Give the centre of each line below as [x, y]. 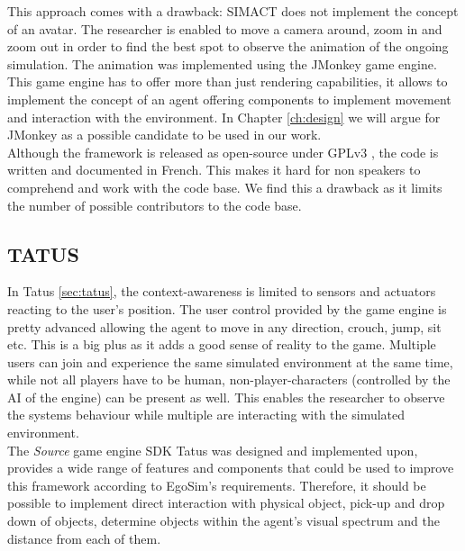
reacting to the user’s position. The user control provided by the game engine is [227, 308]
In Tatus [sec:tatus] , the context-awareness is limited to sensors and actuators [222, 291]
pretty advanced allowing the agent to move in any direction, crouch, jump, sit [224, 326]
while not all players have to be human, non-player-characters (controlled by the [229, 379]
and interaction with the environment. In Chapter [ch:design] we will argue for [224, 117]
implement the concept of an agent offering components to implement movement [229, 99]
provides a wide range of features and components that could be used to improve [231, 468]
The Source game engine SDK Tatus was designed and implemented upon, [213, 450]
